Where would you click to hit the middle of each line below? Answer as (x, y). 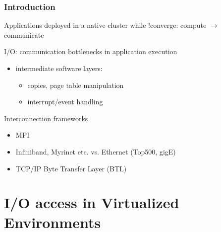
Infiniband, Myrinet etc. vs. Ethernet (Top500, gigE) (96, 151)
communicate (24, 35)
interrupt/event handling (65, 102)
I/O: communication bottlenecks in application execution (91, 51)
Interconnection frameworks (46, 118)
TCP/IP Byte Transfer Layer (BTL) (71, 168)
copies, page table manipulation (76, 85)
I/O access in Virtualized (92, 202)
